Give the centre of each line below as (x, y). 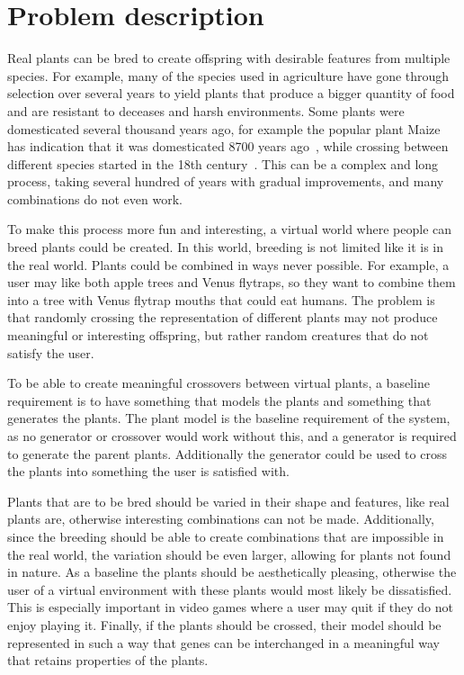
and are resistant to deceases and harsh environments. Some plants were (206, 110)
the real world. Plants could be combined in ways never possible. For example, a (228, 264)
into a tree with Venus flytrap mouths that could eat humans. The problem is (221, 299)
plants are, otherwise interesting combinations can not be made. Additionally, (221, 519)
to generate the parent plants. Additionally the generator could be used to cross (227, 453)
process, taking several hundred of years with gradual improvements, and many (226, 181)
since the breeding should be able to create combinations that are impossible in (226, 536)
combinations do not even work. (95, 198)
